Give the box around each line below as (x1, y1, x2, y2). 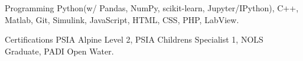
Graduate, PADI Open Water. (5, 44, 114, 57)
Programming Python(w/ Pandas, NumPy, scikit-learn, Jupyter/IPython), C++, (5, 2, 299, 14)
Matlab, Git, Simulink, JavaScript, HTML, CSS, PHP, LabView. (5, 13, 239, 25)
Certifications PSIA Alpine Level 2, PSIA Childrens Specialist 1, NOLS (5, 33, 263, 46)
